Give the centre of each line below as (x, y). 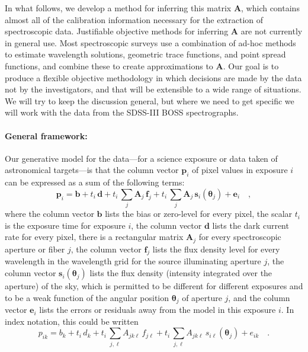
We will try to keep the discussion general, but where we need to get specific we (150, 100)
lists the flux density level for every (216, 249)
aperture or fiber (35, 249)
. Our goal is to (251, 65)
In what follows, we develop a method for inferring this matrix (118, 8)
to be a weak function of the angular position (87, 297)
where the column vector (49, 214)
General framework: (46, 135)
